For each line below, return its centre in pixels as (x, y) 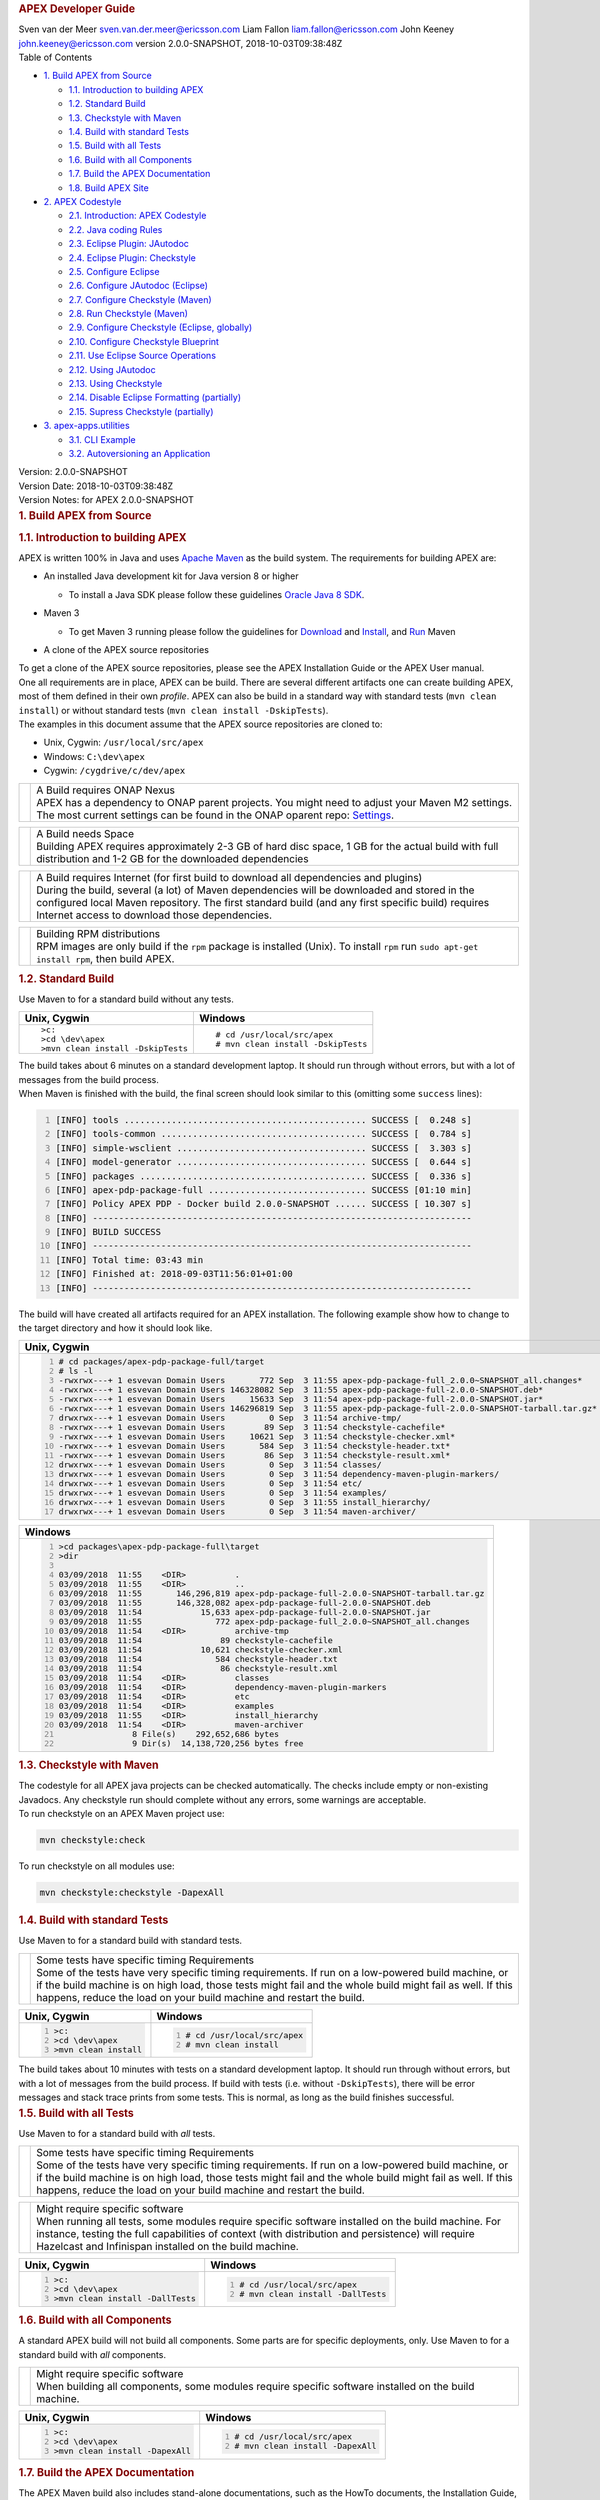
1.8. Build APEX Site (108, 187)
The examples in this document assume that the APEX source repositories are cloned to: (200, 724)
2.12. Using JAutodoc (112, 369)
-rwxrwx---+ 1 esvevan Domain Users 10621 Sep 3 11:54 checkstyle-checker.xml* (257, 1436)
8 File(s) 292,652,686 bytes (205, 1734)
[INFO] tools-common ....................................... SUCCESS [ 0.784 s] (263, 1134)
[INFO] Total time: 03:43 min (129, 1259)
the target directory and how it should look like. (115, 1328)
